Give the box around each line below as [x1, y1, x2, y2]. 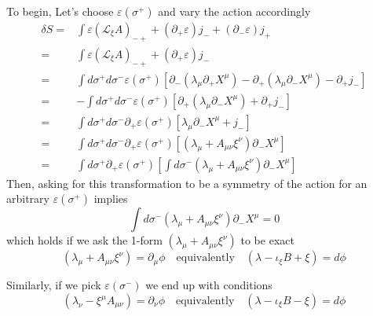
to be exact [240, 232, 294, 248]
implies [93, 190, 128, 207]
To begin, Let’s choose [6, 3, 114, 19]
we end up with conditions [145, 277, 272, 293]
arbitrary [6, 190, 49, 207]
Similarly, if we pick [6, 277, 101, 293]
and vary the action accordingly [158, 3, 311, 19]
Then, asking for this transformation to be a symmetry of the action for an [6, 175, 368, 191]
